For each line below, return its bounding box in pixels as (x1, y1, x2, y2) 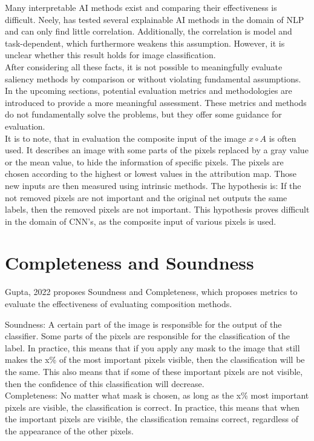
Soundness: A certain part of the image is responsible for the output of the (5, 317, 282, 330)
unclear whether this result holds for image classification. (5, 48, 216, 61)
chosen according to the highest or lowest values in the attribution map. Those (5, 167, 296, 180)
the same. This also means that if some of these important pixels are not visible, (5, 365, 303, 377)
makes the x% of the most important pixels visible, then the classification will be (5, 353, 305, 366)
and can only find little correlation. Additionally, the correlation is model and (5, 25, 292, 38)
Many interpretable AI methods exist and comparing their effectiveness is (5, 1, 277, 13)
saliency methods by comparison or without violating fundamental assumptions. (5, 72, 301, 85)
